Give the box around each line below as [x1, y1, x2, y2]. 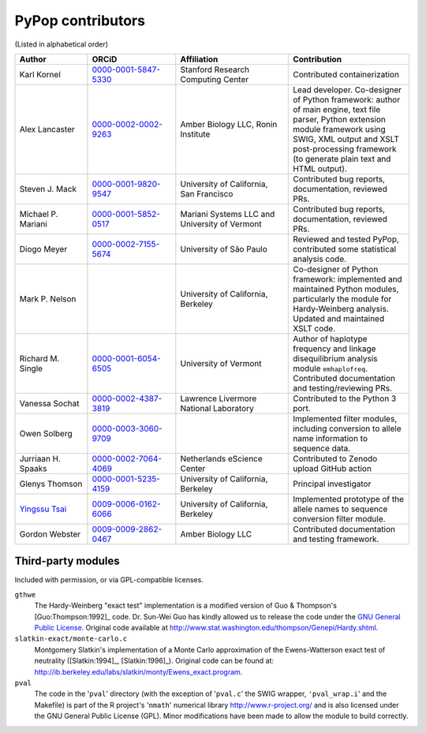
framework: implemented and [293, 273, 402, 284]
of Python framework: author [293, 94, 401, 105]
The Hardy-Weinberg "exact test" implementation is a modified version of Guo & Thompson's [34, 600, 337, 611]
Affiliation [180, 54, 219, 65]
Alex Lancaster [19, 123, 75, 134]
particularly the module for [293, 293, 392, 304]
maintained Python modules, [293, 283, 399, 294]
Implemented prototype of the [293, 493, 405, 504]
